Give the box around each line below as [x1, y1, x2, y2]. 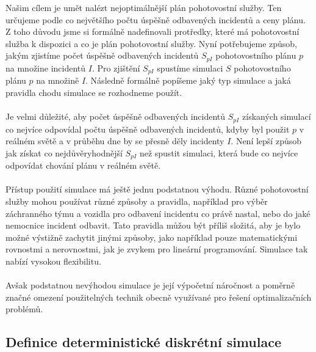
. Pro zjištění [92, 61, 140, 74]
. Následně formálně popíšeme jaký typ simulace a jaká [85, 74, 291, 87]
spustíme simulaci [157, 61, 223, 74]
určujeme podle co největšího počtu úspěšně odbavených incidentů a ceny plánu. [5, 13, 306, 26]
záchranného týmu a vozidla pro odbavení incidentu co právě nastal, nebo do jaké [5, 207, 311, 219]
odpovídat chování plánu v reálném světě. [5, 159, 161, 172]
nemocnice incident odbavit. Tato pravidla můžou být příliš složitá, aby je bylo [5, 219, 301, 232]
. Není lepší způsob [231, 134, 301, 147]
